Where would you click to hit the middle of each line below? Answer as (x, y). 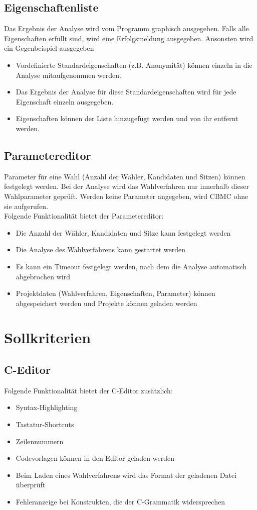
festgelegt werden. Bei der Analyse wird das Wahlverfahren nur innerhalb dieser (126, 186)
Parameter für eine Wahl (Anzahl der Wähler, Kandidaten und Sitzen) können (125, 176)
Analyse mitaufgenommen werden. (68, 75)
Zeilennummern (40, 441)
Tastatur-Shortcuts (45, 424)
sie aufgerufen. (26, 206)
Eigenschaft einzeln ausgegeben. (65, 101)
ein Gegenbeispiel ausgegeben (49, 48)
